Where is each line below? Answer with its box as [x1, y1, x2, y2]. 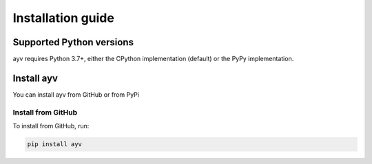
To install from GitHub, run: [12, 122, 90, 130]
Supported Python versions [12, 36, 134, 48]
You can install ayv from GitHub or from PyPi [12, 90, 139, 99]
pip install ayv [27, 141, 83, 148]
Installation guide [12, 10, 115, 25]
